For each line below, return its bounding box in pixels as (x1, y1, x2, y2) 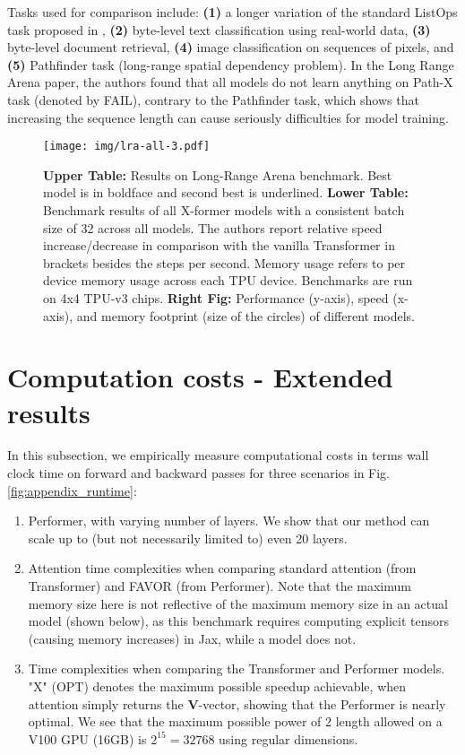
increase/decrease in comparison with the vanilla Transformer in (43, 236, 395, 255)
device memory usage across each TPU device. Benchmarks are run (43, 271, 413, 290)
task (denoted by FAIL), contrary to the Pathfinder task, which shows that (7, 90, 419, 108)
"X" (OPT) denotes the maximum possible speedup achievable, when (28, 677, 407, 695)
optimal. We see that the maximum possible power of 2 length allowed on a (28, 712, 443, 731)
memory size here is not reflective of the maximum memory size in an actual (28, 594, 448, 612)
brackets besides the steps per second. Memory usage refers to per (43, 253, 406, 272)
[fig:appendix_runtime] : (7, 481, 137, 499)
